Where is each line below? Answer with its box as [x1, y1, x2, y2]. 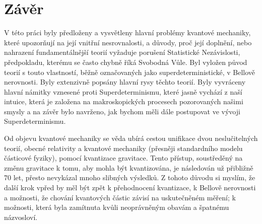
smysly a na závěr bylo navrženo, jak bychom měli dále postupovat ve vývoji [4, 106, 240, 116]
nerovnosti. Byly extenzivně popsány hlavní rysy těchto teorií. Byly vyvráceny [4, 77, 246, 87]
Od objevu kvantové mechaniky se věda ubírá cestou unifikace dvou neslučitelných [4, 133, 258, 143]
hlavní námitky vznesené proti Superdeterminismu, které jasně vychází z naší [4, 86, 242, 97]
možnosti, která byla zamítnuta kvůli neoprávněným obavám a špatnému [4, 202, 229, 212]
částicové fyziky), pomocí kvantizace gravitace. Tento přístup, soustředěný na [4, 153, 243, 163]
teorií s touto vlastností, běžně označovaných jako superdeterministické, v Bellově [4, 66, 255, 77]
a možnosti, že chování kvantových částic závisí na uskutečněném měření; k [4, 192, 236, 202]
